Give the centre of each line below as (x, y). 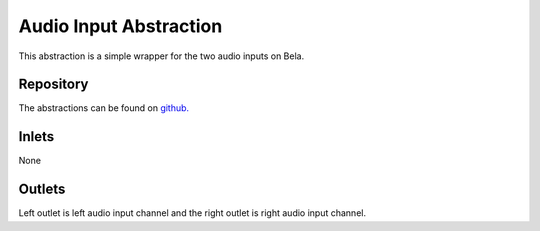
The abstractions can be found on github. (104, 108)
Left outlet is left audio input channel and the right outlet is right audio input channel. (192, 213)
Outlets (42, 189)
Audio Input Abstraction (120, 26)
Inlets (36, 136)
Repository (53, 84)
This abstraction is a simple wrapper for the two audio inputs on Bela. (161, 56)
